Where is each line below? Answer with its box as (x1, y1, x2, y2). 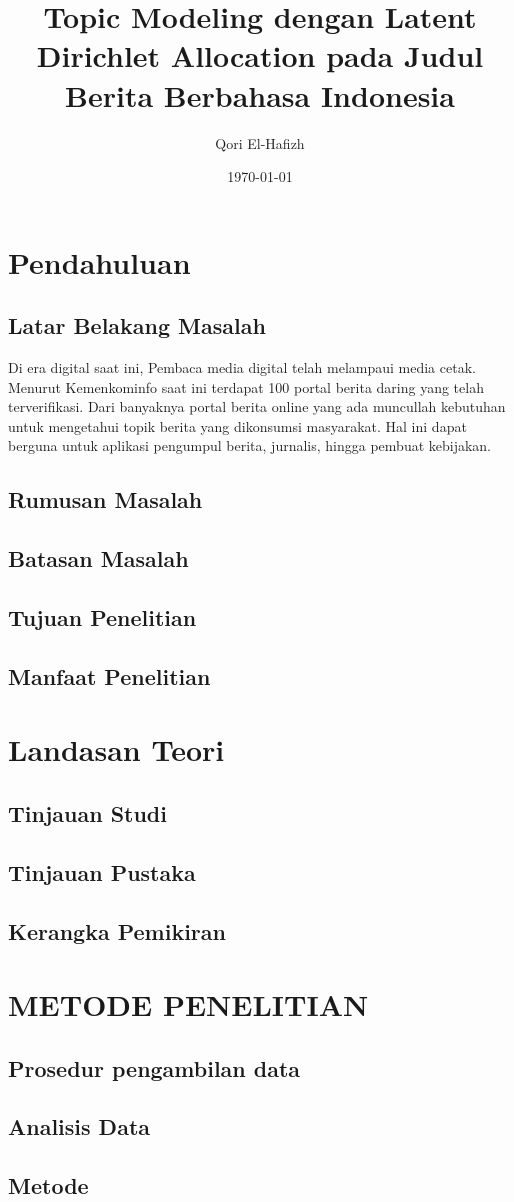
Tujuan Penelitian (8, 602, 197, 632)
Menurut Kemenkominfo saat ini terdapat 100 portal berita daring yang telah (8, 376, 484, 397)
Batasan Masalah (8, 543, 189, 574)
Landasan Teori (8, 729, 225, 770)
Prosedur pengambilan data (8, 1052, 301, 1083)
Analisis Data (8, 1111, 151, 1142)
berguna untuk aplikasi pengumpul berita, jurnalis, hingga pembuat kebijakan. (8, 435, 492, 456)
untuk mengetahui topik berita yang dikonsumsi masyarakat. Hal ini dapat (8, 415, 467, 436)
